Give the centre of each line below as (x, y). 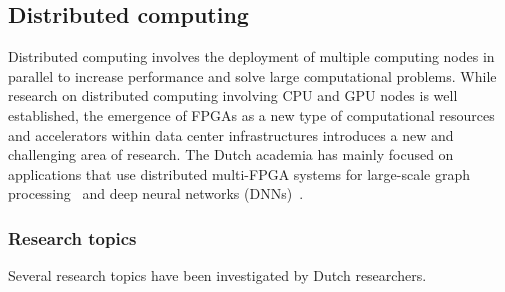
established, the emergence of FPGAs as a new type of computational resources (251, 114)
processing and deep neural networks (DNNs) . (156, 193)
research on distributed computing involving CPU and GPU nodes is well (233, 95)
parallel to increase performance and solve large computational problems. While (252, 75)
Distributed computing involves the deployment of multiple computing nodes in (251, 56)
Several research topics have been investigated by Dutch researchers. (217, 275)
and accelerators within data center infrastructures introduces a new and (231, 134)
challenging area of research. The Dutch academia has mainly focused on (231, 154)
